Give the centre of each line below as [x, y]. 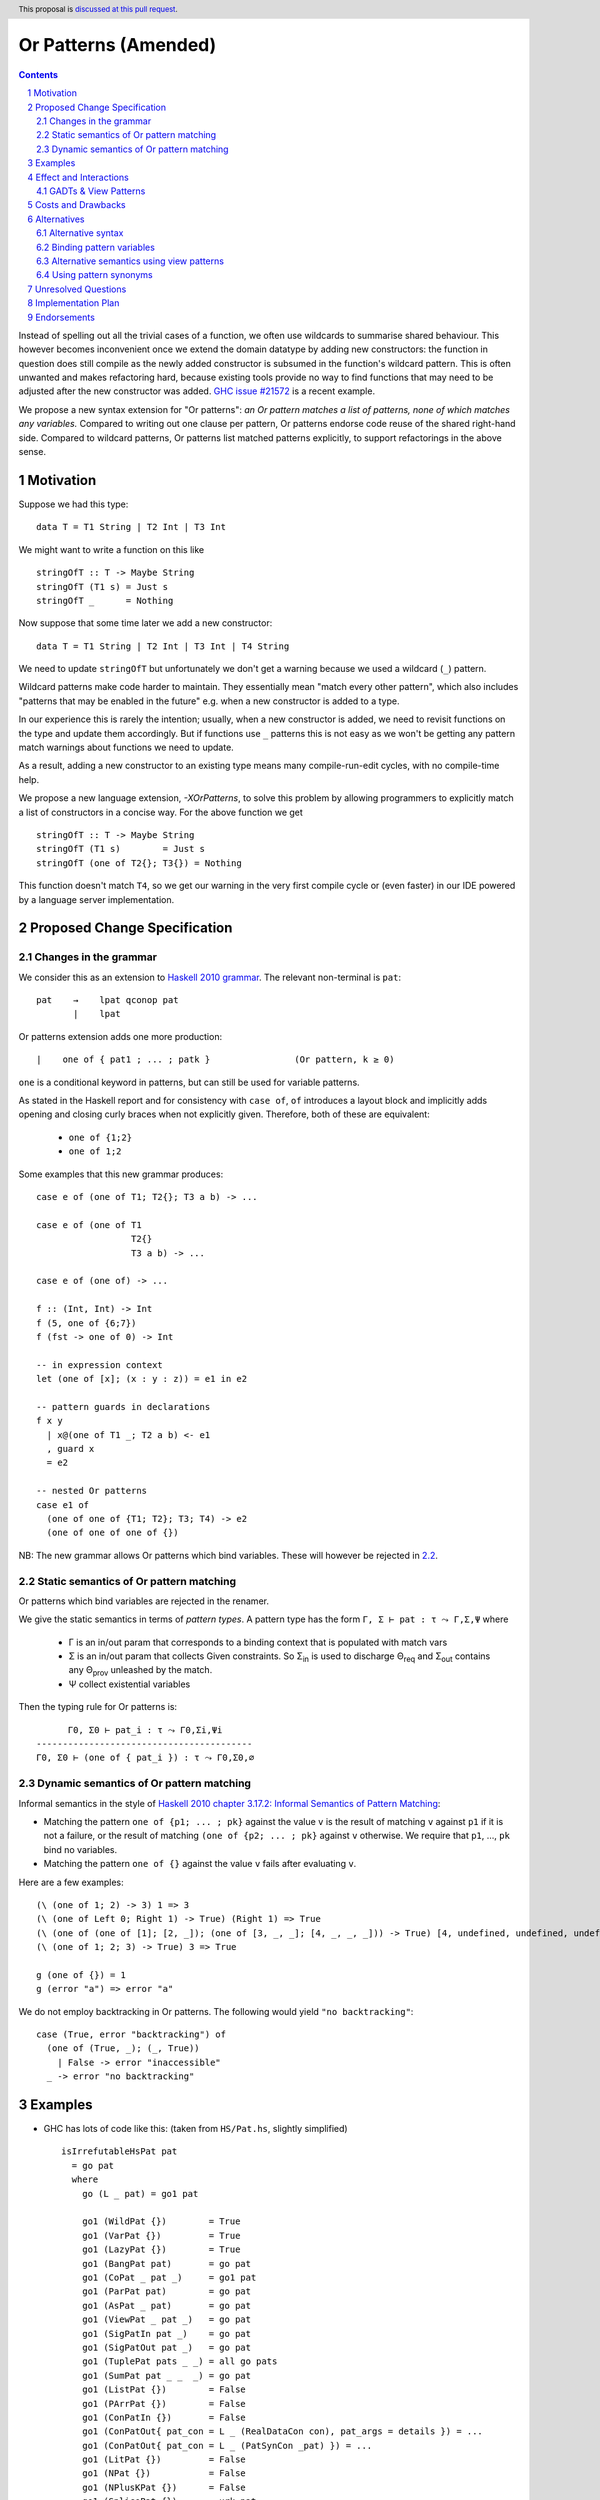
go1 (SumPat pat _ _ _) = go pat [166, 2375]
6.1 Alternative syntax [80, 233]
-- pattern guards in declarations [123, 1406]
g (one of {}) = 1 [81, 1974]
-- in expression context [100, 1364]
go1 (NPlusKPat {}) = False [164, 2487]
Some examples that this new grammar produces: [121, 1174]
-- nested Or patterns [92, 1491]
